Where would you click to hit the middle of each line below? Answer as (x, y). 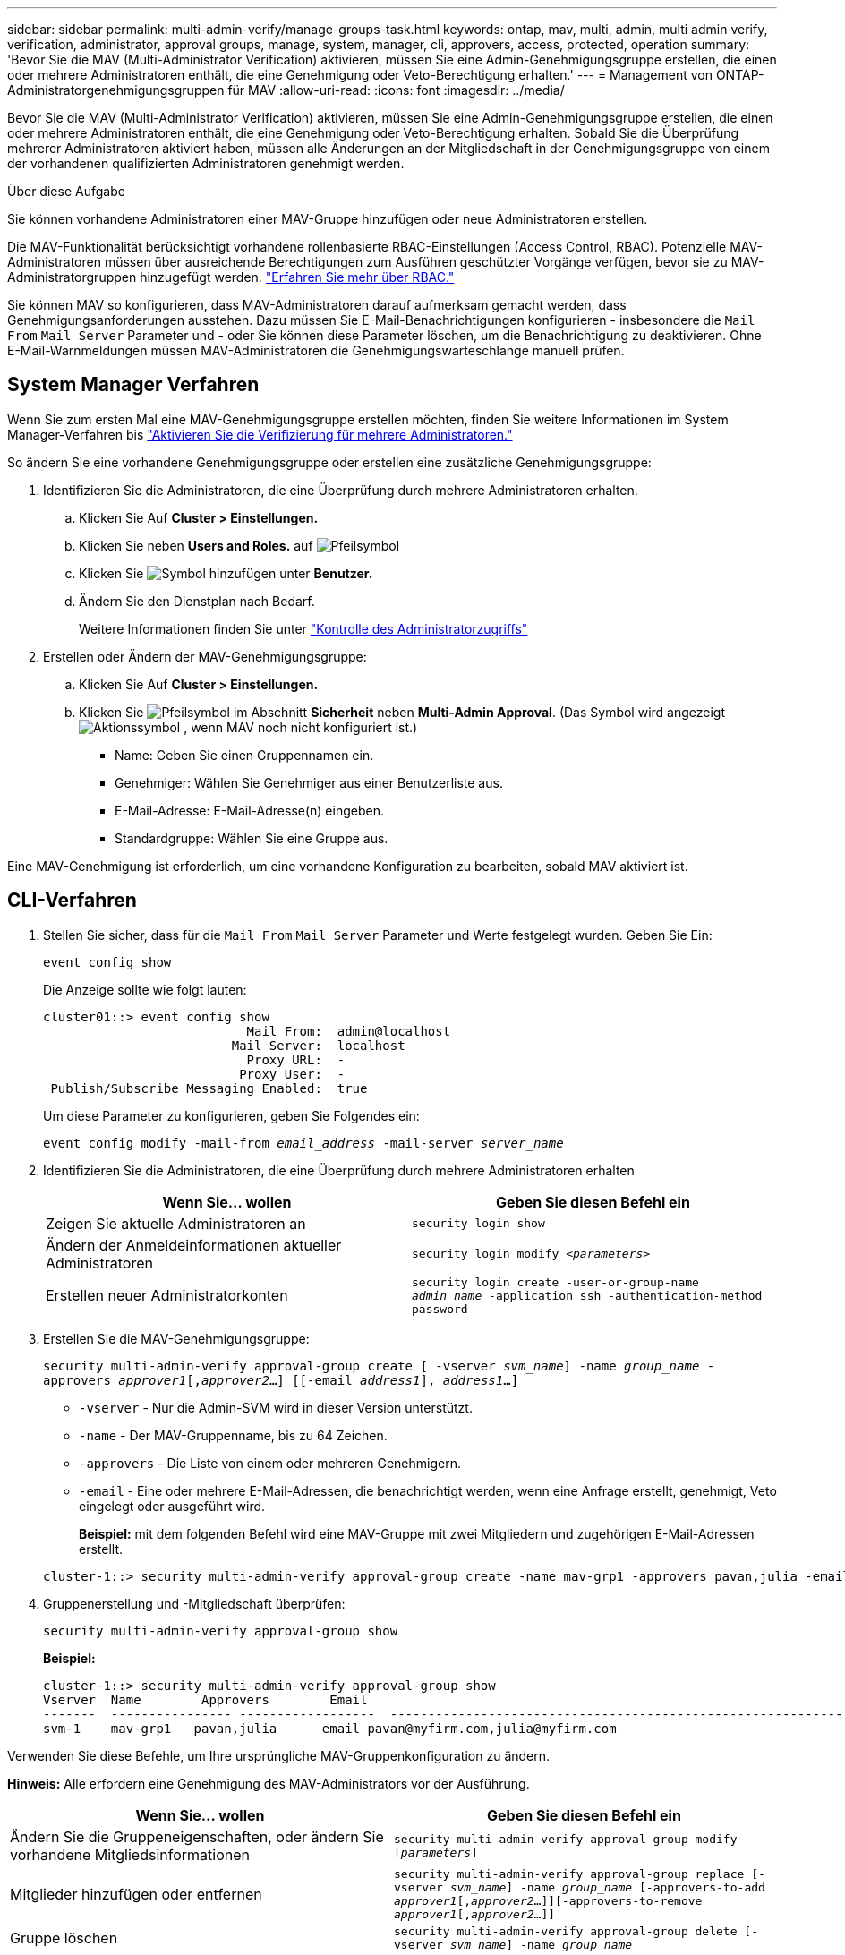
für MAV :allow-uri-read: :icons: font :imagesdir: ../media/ (396, 90)
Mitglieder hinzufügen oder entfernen (136, 1894)
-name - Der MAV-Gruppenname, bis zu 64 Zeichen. (233, 1435)
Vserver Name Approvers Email (205, 1699)
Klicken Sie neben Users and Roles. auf (196, 545)
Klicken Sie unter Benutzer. (226, 573)
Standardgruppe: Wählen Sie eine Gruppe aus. (252, 838)
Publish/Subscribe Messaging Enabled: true (209, 1088)
